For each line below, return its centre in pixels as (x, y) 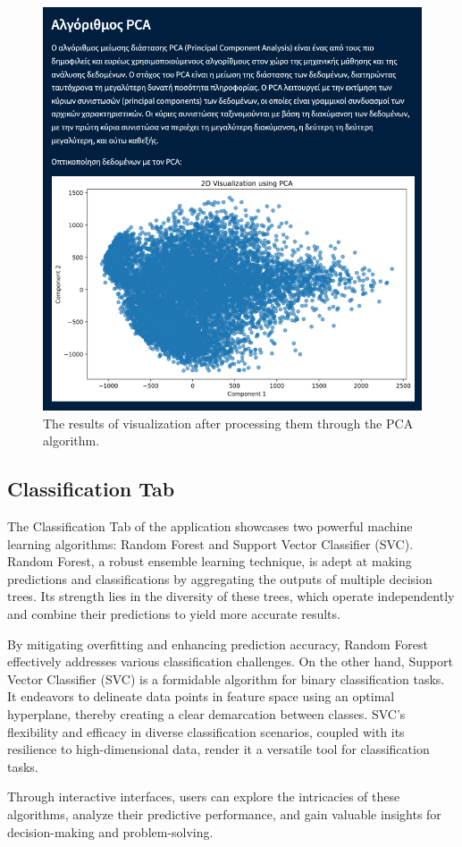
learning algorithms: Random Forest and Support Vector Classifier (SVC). (210, 543)
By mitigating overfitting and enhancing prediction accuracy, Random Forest (218, 644)
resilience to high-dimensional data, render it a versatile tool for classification (218, 749)
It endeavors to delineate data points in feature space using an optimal (201, 696)
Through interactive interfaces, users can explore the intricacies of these (204, 796)
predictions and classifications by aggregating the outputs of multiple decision (220, 578)
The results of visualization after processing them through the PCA (228, 423)
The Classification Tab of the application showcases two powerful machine (210, 526)
